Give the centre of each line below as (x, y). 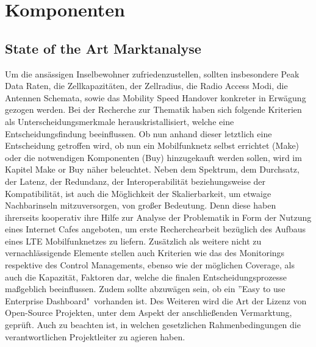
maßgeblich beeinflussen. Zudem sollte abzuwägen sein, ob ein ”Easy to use (145, 289)
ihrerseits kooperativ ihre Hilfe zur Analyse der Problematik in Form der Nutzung (158, 217)
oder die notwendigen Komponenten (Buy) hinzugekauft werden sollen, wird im (153, 157)
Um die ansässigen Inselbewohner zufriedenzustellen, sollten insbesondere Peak (152, 73)
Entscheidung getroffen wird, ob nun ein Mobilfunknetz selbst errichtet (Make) (152, 145)
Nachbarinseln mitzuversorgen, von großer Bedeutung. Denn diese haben (141, 205)
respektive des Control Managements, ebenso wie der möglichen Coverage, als (150, 265)
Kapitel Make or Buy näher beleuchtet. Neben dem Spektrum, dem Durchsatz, (152, 169)
